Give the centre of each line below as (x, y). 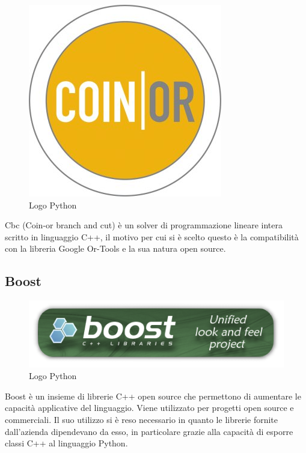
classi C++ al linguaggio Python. (66, 443)
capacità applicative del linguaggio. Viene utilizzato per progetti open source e (149, 408)
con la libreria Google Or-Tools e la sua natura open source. (115, 248)
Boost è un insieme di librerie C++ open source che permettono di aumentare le (153, 396)
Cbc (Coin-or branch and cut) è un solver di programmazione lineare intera (144, 225)
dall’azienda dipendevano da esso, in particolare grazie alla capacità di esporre (149, 431)
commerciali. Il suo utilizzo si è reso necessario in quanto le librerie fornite (142, 420)
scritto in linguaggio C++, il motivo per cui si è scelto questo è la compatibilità (152, 236)
